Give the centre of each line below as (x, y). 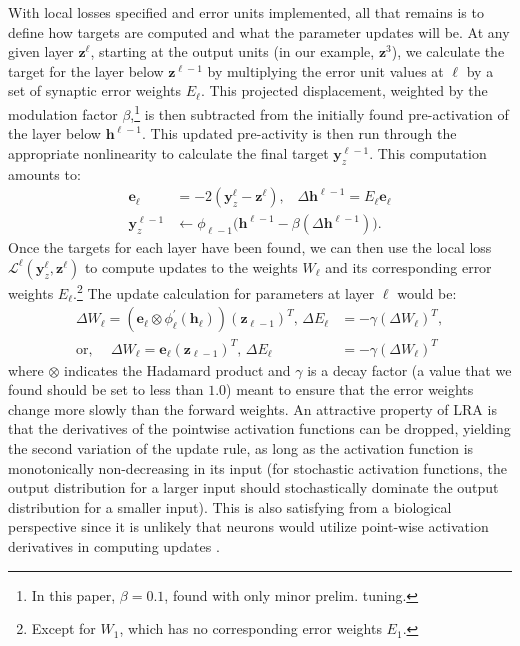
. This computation (428, 152)
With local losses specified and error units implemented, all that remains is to (246, 12)
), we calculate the (448, 51)
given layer (41, 51)
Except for (63, 628)
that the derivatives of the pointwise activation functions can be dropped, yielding (259, 428)
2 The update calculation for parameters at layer (225, 291)
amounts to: (44, 173)
